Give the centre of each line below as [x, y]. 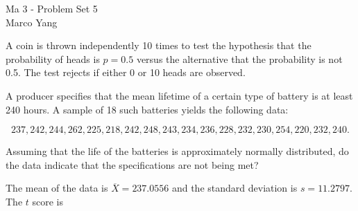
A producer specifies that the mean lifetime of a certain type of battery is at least [179, 95]
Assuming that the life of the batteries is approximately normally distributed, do [177, 151]
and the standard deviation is [235, 188]
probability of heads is [53, 58]
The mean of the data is [57, 188]
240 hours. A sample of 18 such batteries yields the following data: [147, 109]
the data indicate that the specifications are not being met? [132, 164]
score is [48, 201]
